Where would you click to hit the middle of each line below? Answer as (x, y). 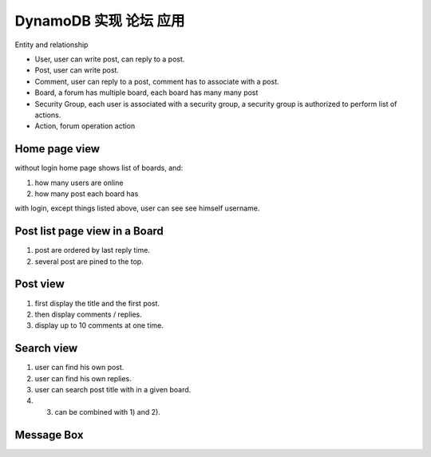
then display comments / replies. (89, 314)
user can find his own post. (79, 368)
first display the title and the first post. (97, 303)
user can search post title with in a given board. (113, 390)
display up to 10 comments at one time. (99, 325)
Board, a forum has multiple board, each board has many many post (146, 93)
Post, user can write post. (77, 70)
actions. (48, 115)
